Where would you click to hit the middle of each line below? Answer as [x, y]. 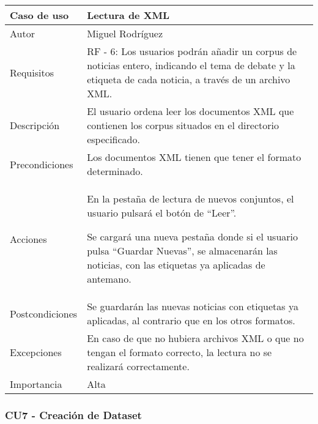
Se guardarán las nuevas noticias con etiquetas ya [193, 306]
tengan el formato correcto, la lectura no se [179, 352]
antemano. [109, 279]
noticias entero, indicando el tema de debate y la [191, 65]
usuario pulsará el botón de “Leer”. [162, 213]
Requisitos [32, 72]
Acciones [28, 239]
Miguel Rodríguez [125, 33]
